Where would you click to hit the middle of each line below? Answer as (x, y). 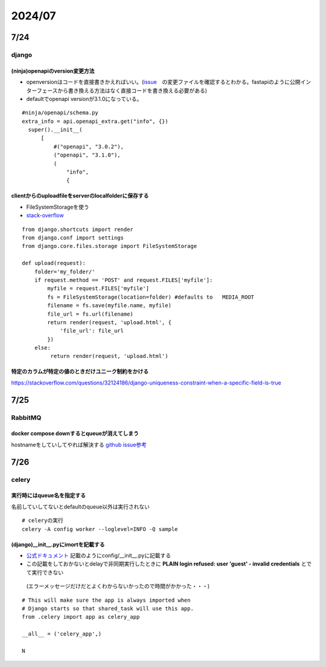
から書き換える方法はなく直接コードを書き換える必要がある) (133, 90)
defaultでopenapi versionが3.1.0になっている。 (84, 99)
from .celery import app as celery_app (81, 617)
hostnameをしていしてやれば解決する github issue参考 (79, 444)
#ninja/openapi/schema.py (60, 113)
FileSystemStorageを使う (58, 207)
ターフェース (42, 90)
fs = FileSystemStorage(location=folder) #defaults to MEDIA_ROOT (151, 297)
